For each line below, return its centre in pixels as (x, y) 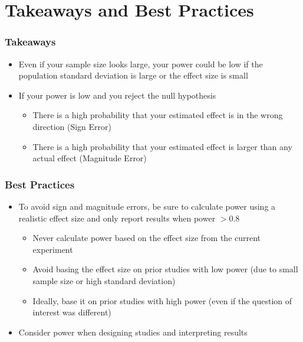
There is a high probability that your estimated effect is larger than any (162, 146)
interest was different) (72, 312)
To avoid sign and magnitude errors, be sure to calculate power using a (147, 206)
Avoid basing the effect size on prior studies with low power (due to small (165, 269)
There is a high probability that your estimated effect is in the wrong (158, 115)
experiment (53, 249)
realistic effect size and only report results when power (117, 218)
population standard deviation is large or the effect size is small (133, 75)
